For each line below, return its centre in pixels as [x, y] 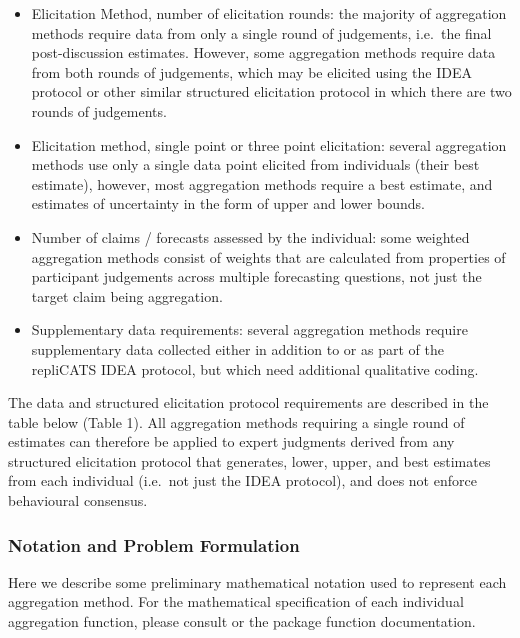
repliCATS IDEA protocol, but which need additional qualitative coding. [255, 368]
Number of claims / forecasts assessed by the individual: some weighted [250, 236]
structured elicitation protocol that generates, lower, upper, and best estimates [249, 460]
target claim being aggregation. [127, 295]
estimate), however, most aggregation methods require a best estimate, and [262, 183]
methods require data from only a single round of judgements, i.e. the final [261, 32]
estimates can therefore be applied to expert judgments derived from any [231, 441]
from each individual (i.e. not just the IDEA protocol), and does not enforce [242, 480]
